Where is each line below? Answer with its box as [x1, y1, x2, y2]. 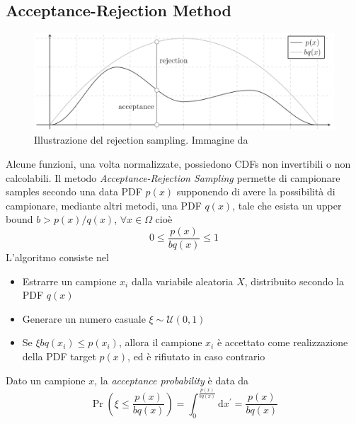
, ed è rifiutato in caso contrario [127, 349, 265, 364]
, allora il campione [118, 335, 202, 350]
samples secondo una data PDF [6, 184, 142, 199]
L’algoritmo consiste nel [6, 250, 109, 265]
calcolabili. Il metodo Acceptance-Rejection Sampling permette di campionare [6, 170, 340, 185]
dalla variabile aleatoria [131, 273, 234, 288]
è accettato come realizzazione [217, 335, 348, 350]
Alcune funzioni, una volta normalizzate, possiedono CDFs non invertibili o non [6, 156, 351, 171]
